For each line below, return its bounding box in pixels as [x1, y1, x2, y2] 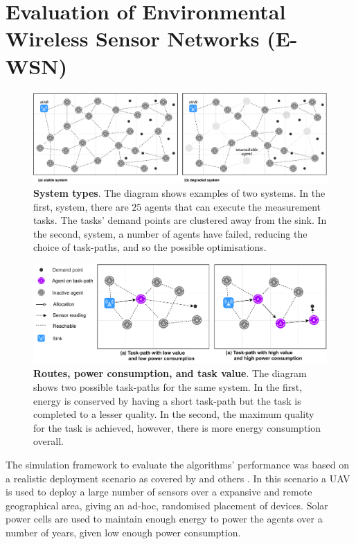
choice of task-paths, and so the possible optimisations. [33, 240, 267, 254]
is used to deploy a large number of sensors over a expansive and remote [6, 484, 312, 499]
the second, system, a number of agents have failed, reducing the [33, 226, 308, 240]
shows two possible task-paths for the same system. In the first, [33, 380, 303, 394]
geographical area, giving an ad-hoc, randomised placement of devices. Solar [6, 498, 328, 512]
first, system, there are [33, 199, 129, 213]
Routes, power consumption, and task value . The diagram [33, 366, 307, 380]
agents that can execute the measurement [144, 199, 321, 213]
